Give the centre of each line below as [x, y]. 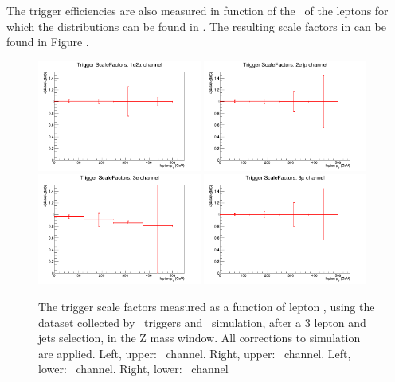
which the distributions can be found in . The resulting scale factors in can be [196, 26]
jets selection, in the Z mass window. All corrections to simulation [199, 338]
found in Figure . [48, 42]
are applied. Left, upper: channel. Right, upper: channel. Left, [195, 353]
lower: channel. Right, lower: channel [133, 369]
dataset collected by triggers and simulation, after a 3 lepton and [202, 322]
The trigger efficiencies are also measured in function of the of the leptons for [197, 10]
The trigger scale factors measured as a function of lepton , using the [207, 306]
